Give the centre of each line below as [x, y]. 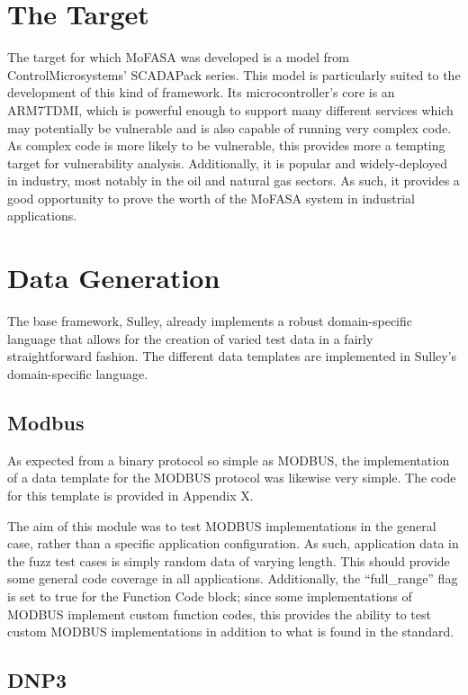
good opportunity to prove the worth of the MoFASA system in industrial [211, 198]
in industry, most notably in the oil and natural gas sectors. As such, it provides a [234, 181]
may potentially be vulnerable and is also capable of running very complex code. [229, 127]
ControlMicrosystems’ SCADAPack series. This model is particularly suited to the [234, 74]
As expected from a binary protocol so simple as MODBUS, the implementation [229, 460]
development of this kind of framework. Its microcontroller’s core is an [201, 92]
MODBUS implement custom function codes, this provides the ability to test [219, 614]
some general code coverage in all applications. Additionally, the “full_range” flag [233, 578]
